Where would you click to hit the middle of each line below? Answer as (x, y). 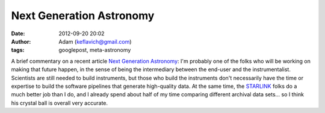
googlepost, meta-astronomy (95, 50)
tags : (18, 50)
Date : (18, 33)
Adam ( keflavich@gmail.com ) (95, 41)
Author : (21, 41)
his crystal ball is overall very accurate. (60, 103)
